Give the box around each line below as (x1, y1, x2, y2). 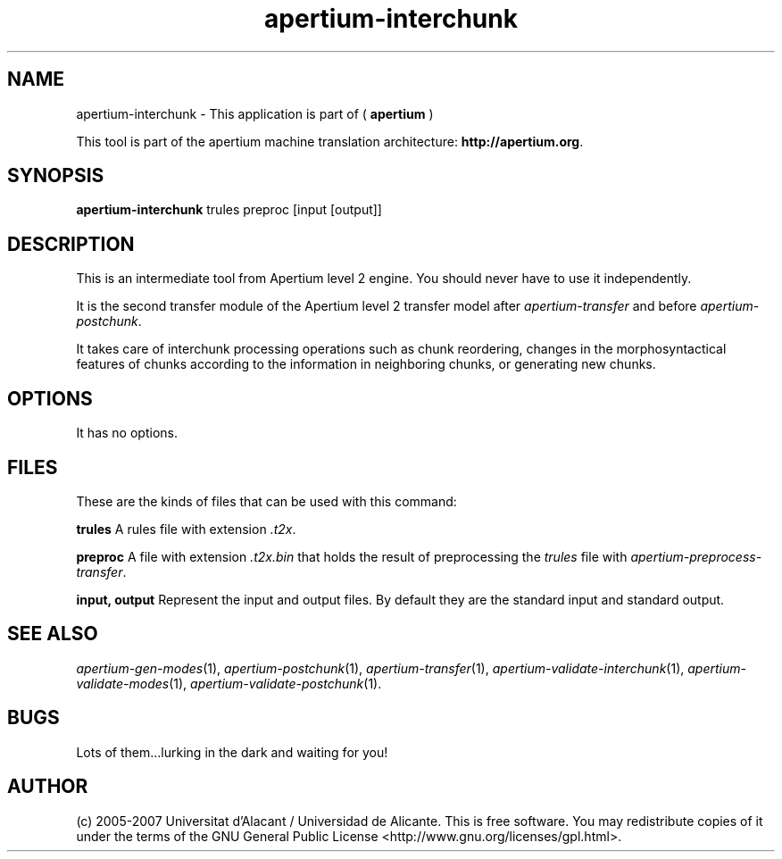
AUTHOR (7, 775, 88, 798)
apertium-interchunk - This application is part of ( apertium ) (76, 105, 434, 121)
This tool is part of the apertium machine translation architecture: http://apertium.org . (76, 133, 584, 149)
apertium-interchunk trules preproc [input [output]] (76, 202, 382, 218)
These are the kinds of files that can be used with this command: (76, 493, 457, 509)
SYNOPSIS (7, 164, 104, 188)
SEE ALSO (7, 622, 98, 646)
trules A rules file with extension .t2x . (76, 521, 296, 537)
